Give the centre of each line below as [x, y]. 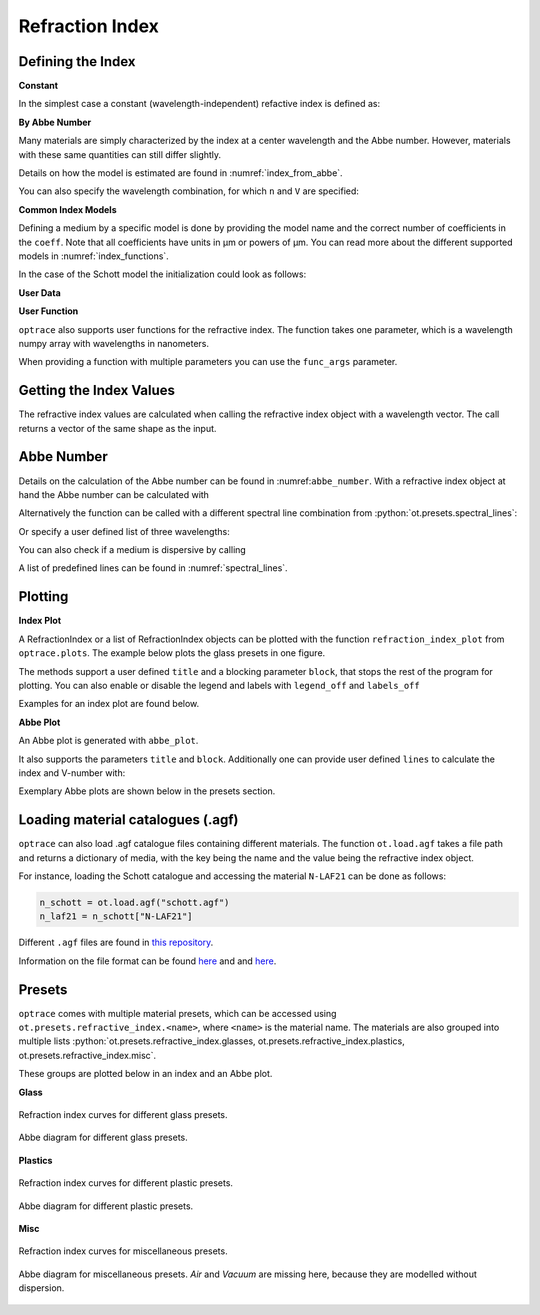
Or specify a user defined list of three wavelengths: [124, 531]
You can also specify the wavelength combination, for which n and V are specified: [189, 191]
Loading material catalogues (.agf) [128, 820]
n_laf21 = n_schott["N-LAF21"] [116, 916]
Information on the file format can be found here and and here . [147, 961]
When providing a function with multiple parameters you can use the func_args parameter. [208, 362]
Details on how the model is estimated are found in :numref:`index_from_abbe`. [181, 173]
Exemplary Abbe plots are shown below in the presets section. [147, 791]
